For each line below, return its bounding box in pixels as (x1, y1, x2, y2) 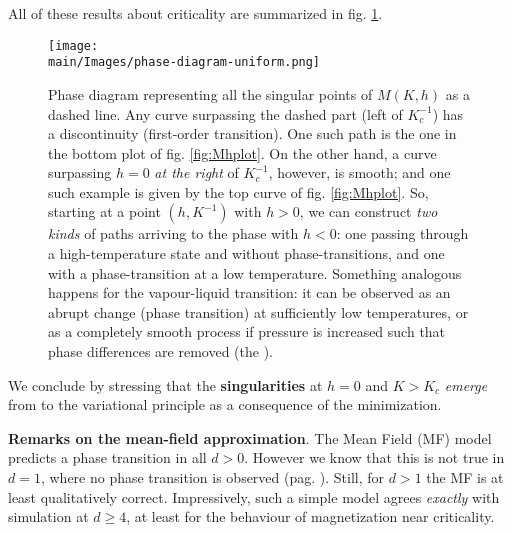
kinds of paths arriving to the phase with (48, 223, 299, 244)
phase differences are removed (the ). (48, 341, 274, 362)
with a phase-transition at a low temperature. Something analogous (48, 262, 462, 283)
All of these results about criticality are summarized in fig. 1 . (8, 3, 383, 23)
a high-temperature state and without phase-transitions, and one (48, 243, 445, 264)
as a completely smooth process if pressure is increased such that (48, 321, 446, 342)
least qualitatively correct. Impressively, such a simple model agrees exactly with (8, 486, 500, 507)
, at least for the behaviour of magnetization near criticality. (126, 506, 495, 527)
